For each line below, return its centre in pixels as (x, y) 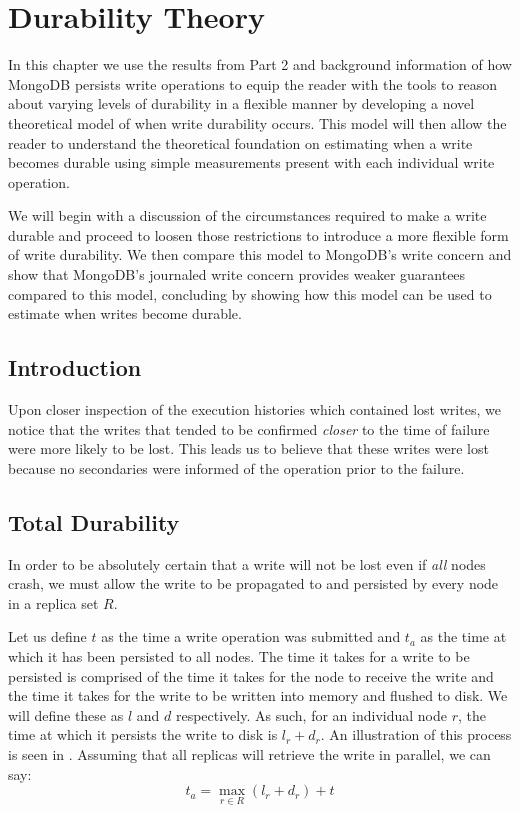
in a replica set (53, 602)
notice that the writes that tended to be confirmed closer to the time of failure (249, 428)
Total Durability (94, 521)
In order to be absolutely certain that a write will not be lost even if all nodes (247, 563)
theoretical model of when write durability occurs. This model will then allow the (257, 122)
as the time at (463, 636)
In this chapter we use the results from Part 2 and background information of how (260, 64)
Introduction (75, 367)
